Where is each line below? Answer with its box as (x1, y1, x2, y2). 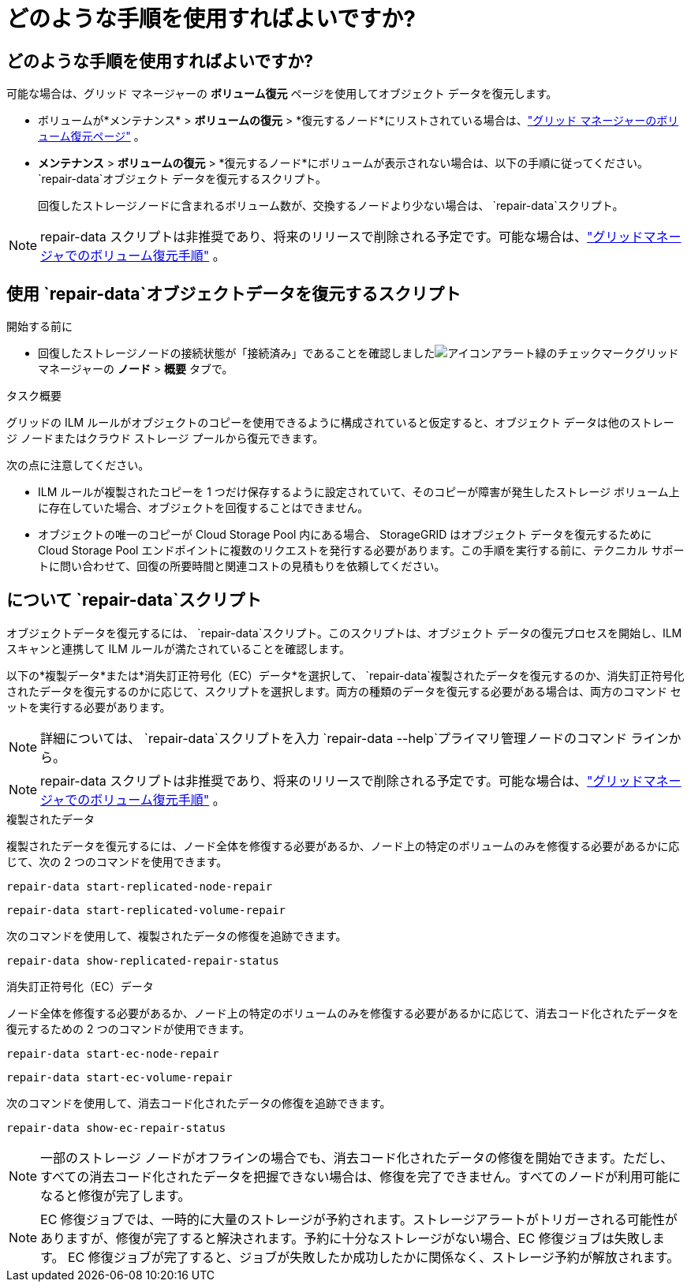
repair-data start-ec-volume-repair (6, 1070, 233, 1084)
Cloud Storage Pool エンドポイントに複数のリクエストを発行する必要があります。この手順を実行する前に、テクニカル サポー (38, 543, 685, 558)
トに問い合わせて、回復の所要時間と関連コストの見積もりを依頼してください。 (38, 559, 446, 573)
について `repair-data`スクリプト (6, 590, 262, 610)
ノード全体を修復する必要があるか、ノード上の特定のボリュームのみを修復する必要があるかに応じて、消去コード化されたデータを (6, 1006, 679, 1020)
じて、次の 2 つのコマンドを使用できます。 (6, 854, 228, 868)
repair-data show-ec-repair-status (6, 1121, 226, 1134)
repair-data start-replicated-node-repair (6, 879, 273, 893)
